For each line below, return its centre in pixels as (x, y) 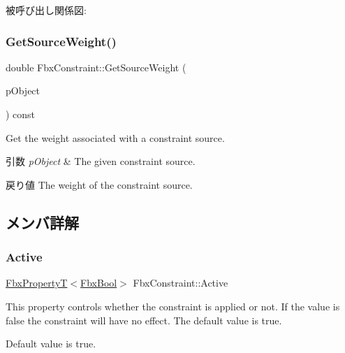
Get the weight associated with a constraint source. (115, 137)
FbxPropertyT (37, 283)
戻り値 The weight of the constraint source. (99, 184)
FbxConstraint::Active (181, 283)
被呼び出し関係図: (46, 10)
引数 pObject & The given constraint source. (101, 161)
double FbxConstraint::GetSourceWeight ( (96, 67)
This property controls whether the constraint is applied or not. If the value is (173, 306)
